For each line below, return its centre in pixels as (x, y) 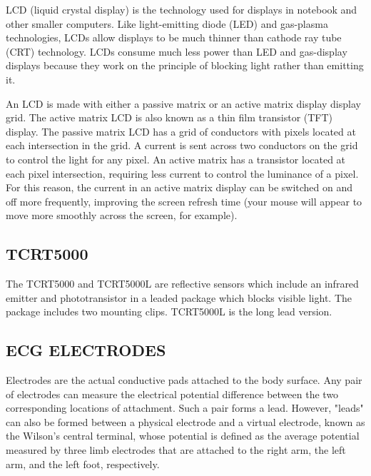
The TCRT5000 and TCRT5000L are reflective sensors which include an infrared (182, 284)
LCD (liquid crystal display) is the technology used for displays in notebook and (182, 9)
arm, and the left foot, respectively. (83, 464)
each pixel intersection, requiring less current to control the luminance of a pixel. (182, 173)
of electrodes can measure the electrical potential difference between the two (172, 394)
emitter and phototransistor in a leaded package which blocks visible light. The (179, 297)
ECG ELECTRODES (86, 350)
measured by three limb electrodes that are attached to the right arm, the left (176, 450)
